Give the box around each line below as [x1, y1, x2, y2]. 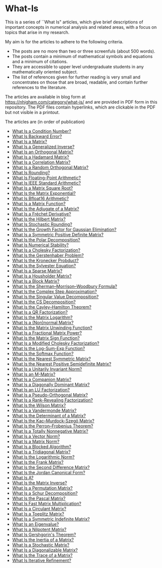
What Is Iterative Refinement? [12, 557, 72, 563]
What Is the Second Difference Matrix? [12, 464, 90, 470]
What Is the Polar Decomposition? [12, 237, 80, 242]
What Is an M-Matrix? [12, 371, 56, 377]
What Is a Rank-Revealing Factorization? [12, 397, 93, 403]
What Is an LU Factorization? [12, 386, 70, 392]
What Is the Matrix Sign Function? [12, 335, 80, 341]
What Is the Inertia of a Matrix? [12, 536, 74, 543]
